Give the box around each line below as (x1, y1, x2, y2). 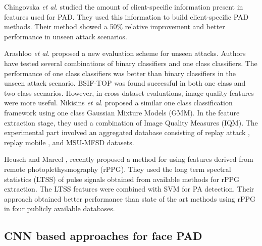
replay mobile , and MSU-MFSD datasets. (4, 137, 134, 147)
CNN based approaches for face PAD (4, 228, 202, 243)
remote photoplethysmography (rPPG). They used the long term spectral (4, 163, 231, 174)
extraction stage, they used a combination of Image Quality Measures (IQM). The (4, 117, 258, 128)
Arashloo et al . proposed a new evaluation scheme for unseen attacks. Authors (4, 48, 246, 58)
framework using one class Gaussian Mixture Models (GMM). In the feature (4, 107, 240, 117)
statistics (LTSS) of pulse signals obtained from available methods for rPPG (4, 173, 240, 184)
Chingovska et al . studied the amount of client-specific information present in (4, 2, 243, 12)
